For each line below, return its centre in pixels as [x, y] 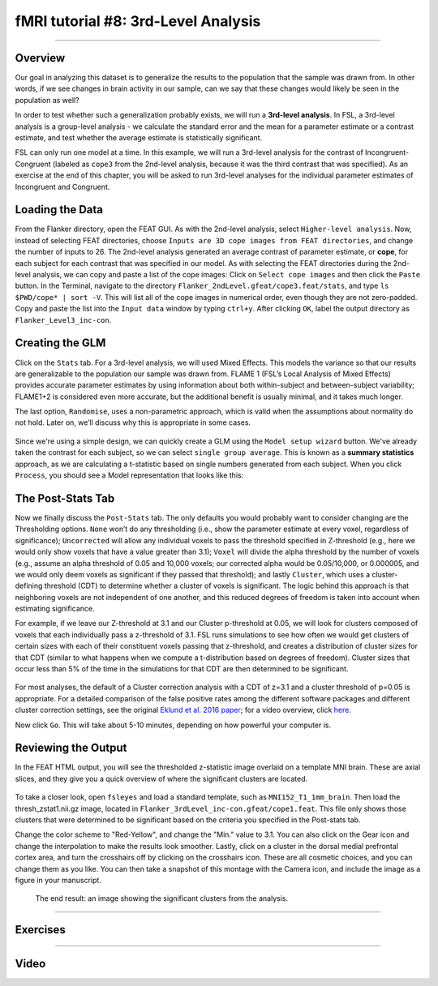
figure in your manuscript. [58, 880]
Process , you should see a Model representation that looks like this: [129, 475]
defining [29, 586]
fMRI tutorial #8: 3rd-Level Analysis [138, 21]
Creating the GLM [60, 343]
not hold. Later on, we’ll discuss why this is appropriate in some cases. [133, 422]
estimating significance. [55, 609]
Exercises [41, 930]
